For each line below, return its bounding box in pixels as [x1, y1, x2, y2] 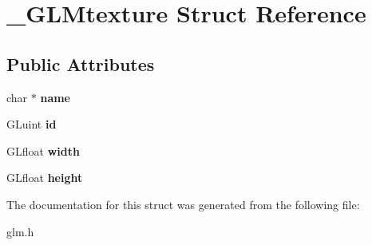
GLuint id [6, 116, 57, 132]
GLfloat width [6, 142, 80, 159]
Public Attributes [6, 51, 155, 76]
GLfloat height [6, 169, 83, 186]
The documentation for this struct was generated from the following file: [6, 196, 360, 212]
